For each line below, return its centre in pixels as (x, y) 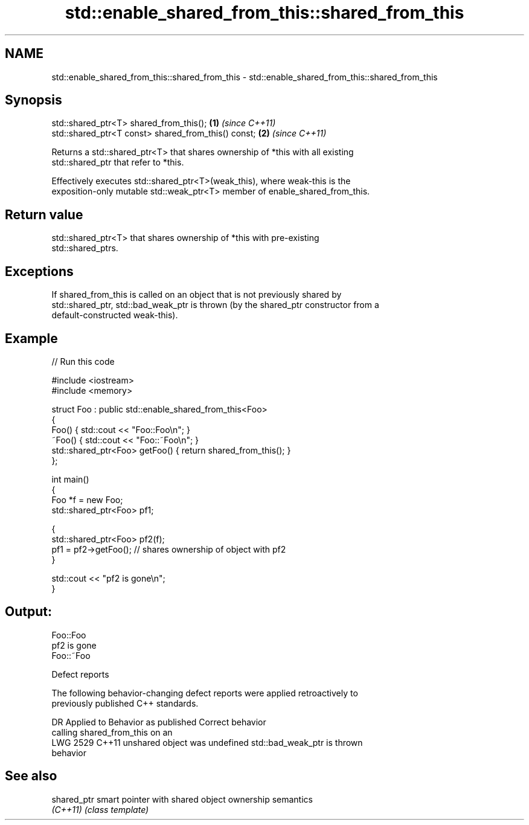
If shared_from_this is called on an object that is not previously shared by (197, 295)
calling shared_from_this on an (112, 732)
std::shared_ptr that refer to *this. (118, 162)
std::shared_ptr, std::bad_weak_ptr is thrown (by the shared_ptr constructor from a (215, 305)
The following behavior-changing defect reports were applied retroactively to (205, 693)
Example (31, 338)
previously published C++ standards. (125, 703)
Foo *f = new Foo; (87, 499)
